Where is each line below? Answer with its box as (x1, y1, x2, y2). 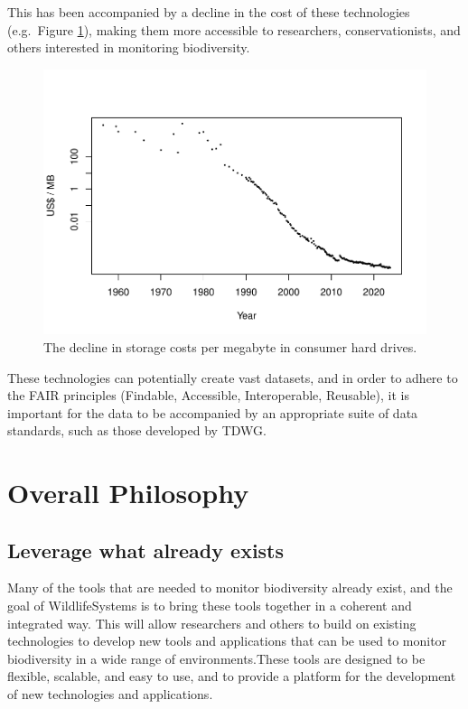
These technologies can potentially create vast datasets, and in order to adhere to (7, 368, 458, 387)
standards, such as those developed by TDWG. (7, 421, 267, 440)
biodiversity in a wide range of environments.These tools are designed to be (7, 648, 426, 667)
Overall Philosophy (7, 474, 249, 511)
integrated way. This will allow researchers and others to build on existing (7, 613, 417, 632)
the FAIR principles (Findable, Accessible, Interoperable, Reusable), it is (7, 386, 410, 405)
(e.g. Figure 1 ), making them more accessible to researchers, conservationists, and (7, 20, 461, 39)
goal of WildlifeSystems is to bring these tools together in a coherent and (7, 596, 412, 615)
